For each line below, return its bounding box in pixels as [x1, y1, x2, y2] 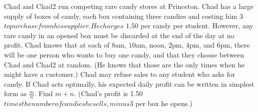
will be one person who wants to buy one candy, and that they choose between [4, 49, 245, 59]
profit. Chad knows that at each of [4, 40, 110, 50]
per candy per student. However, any [140, 20, 254, 31]
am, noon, [135, 40, 166, 50]
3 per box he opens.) [129, 98, 193, 109]
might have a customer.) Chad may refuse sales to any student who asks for [4, 69, 236, 79]
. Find [34, 88, 53, 99]
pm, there [220, 40, 250, 50]
